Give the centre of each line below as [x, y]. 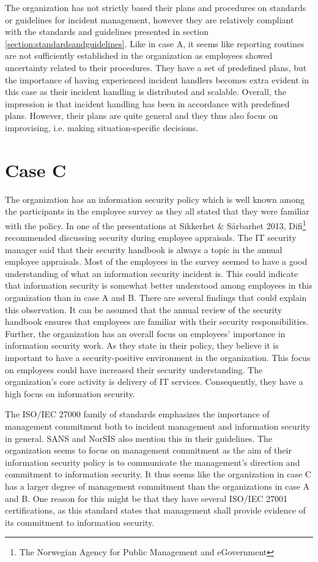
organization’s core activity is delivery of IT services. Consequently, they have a [154, 382]
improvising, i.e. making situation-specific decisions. [102, 127]
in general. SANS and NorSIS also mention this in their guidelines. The [139, 438]
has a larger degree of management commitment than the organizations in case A [157, 486]
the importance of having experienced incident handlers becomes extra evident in [157, 79]
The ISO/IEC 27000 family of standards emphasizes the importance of [137, 414]
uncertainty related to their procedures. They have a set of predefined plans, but [156, 67]
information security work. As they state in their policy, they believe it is [142, 345]
